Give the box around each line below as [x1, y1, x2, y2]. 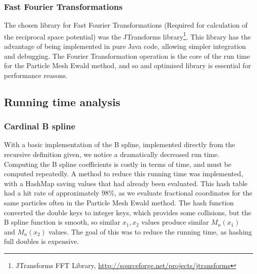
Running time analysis [4, 94, 121, 109]
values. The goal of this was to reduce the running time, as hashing [48, 226, 252, 236]
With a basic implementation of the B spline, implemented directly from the [4, 139, 235, 150]
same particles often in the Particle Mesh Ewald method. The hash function [4, 197, 234, 207]
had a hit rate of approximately [4, 188, 99, 198]
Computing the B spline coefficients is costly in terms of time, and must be [4, 158, 231, 169]
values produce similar [141, 217, 209, 227]
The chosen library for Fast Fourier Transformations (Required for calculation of [4, 20, 248, 30]
